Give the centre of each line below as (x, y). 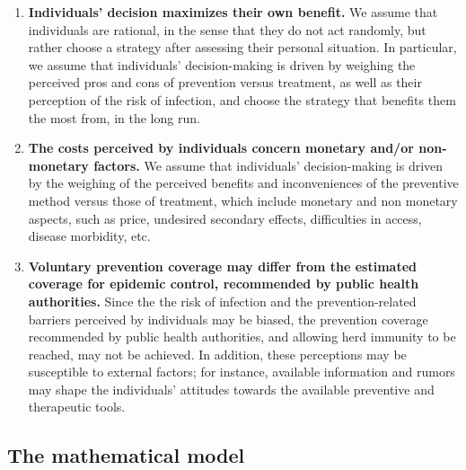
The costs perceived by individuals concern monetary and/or (221, 148)
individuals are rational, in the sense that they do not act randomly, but (227, 29)
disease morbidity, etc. (89, 236)
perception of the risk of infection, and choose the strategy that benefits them (242, 99)
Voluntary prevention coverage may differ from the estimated (222, 266)
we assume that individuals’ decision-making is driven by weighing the (222, 64)
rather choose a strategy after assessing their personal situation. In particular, (242, 47)
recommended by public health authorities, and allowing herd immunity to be (242, 337)
